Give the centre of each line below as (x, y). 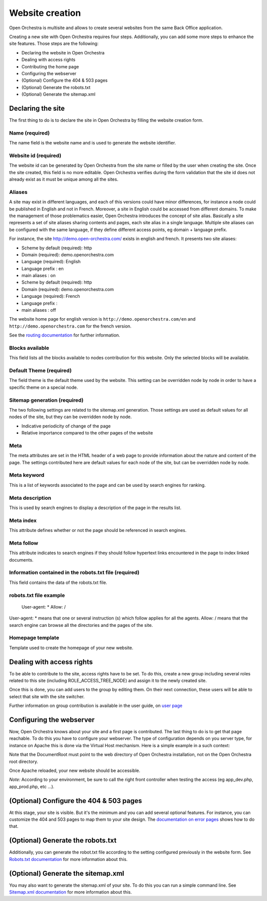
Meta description (30, 498)
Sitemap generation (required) (46, 400)
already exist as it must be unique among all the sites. (64, 179)
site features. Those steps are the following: (54, 44)
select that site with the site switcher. (47, 696)
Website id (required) (35, 155)
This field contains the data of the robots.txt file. (58, 582)
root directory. (24, 761)
